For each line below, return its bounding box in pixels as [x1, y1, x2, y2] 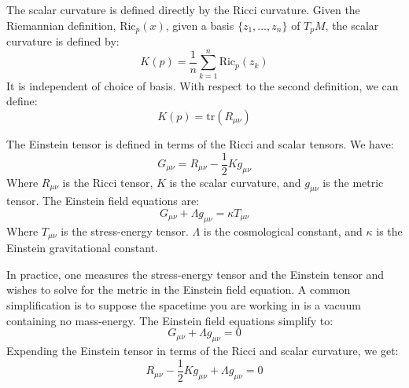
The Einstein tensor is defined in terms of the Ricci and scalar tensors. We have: [6, 135, 394, 152]
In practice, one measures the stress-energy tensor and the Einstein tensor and [6, 265, 385, 282]
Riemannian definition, [6, 16, 116, 33]
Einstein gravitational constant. [6, 240, 158, 256]
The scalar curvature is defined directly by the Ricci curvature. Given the [6, 2, 360, 17]
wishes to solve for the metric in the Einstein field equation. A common [6, 281, 351, 298]
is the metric [322, 174, 384, 190]
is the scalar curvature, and [169, 174, 301, 190]
